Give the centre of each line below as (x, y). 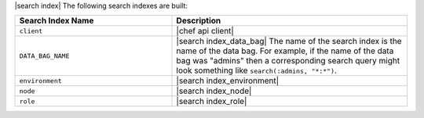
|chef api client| (205, 31)
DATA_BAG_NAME (44, 56)
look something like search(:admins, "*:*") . (257, 70)
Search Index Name (57, 21)
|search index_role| (212, 102)
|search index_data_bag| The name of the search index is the (289, 41)
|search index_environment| (228, 80)
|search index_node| (214, 91)
